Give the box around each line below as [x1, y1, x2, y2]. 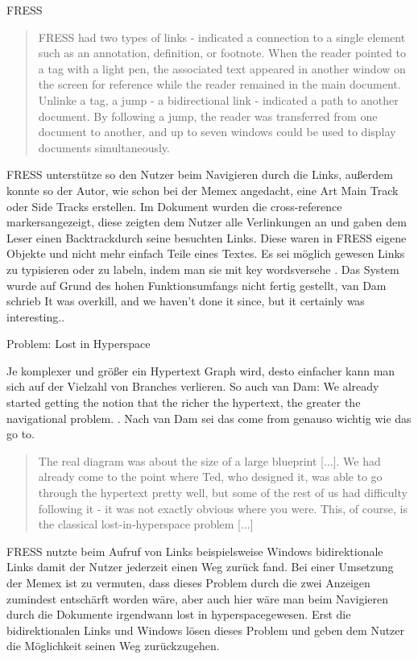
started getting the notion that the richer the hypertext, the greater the [6, 394, 361, 411]
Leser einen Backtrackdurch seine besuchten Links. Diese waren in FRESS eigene [6, 229, 407, 246]
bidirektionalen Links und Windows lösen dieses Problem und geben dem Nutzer [6, 621, 405, 638]
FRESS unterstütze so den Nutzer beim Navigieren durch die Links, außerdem [6, 166, 393, 183]
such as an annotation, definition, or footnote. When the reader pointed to [38, 44, 406, 61]
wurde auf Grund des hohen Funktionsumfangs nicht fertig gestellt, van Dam [6, 276, 387, 293]
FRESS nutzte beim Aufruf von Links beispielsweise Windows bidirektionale [6, 542, 383, 559]
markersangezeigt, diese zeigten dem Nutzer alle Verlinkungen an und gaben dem [6, 213, 407, 230]
